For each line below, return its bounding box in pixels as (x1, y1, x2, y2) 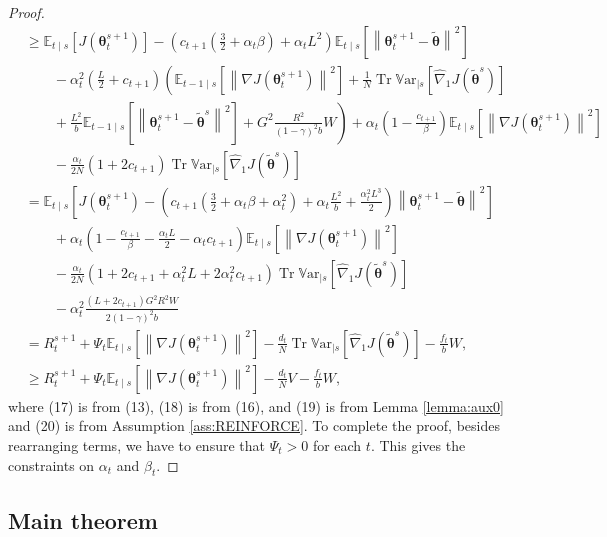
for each (312, 434, 362, 455)
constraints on (8, 454, 95, 475)
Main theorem (8, 504, 158, 535)
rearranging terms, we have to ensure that (8, 434, 265, 455)
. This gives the (370, 434, 466, 455)
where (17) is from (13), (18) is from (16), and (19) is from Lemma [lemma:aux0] (8, 395, 505, 416)
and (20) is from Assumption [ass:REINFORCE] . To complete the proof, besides (8, 415, 500, 436)
